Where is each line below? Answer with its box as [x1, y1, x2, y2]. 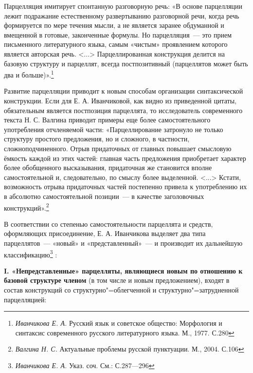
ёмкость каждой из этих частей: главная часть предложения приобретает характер [4, 153, 246, 163]
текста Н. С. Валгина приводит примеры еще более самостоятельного [4, 115, 211, 125]
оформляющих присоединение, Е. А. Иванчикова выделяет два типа [4, 228, 206, 238]
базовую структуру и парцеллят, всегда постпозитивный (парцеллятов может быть [4, 58, 248, 68]
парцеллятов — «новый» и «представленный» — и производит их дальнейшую [4, 237, 243, 248]
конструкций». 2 [4, 201, 49, 213]
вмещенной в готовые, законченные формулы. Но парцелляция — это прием [4, 29, 232, 39]
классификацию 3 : [4, 248, 57, 259]
